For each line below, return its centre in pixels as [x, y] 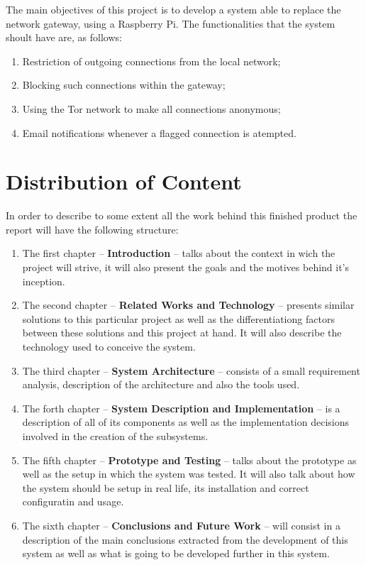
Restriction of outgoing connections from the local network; [151, 61]
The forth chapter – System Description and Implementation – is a [181, 408]
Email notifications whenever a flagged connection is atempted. [159, 132]
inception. [44, 281]
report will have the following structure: [92, 229]
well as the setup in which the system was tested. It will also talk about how [189, 474]
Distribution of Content [124, 181]
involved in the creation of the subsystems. [115, 436]
